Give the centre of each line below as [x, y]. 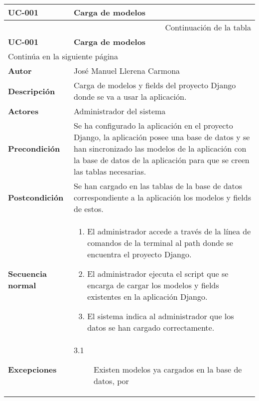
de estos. [88, 209]
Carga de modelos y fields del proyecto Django [155, 85]
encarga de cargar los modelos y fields [153, 285]
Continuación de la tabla [208, 27]
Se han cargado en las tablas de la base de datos [158, 186]
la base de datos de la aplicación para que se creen [161, 160]
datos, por [111, 381]
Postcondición [36, 197]
